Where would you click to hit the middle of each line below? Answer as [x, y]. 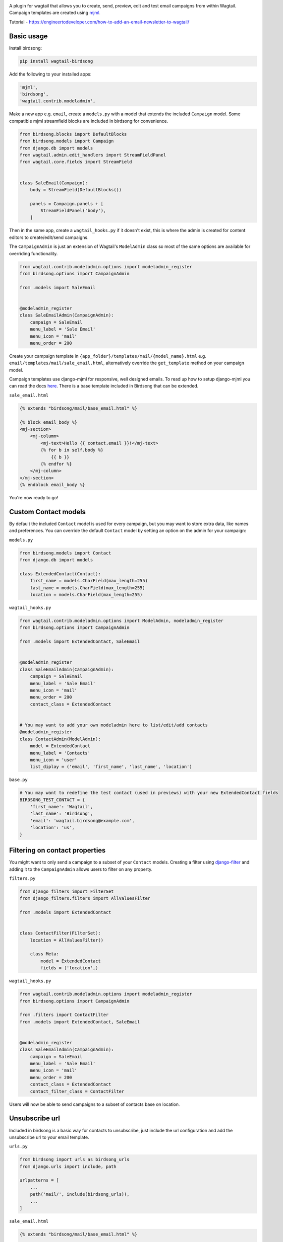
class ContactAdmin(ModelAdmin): [60, 739]
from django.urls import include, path [68, 1166]
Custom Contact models [48, 512]
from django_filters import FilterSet [67, 891]
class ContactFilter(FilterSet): [60, 933]
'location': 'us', [52, 828]
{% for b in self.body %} [72, 450]
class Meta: [45, 954]
